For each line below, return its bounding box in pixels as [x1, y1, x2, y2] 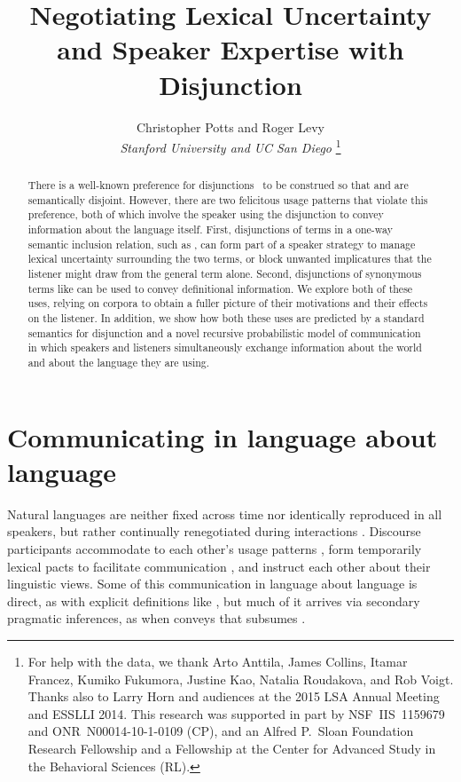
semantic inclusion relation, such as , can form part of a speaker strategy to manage [27, 236, 416, 251]
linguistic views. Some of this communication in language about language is [7, 574, 418, 593]
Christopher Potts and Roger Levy [136, 117, 325, 136]
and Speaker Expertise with [57, 31, 404, 67]
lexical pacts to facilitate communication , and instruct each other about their [7, 557, 431, 575]
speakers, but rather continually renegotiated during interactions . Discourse [7, 522, 421, 541]
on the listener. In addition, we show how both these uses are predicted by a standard [27, 311, 425, 326]
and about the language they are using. [27, 355, 210, 370]
